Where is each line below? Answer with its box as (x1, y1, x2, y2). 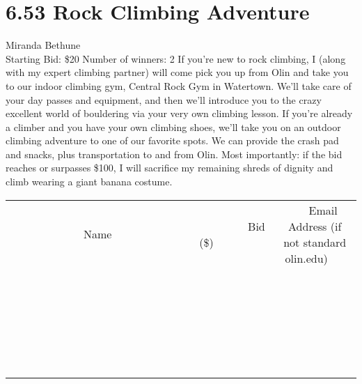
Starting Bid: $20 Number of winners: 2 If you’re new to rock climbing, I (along (6, 51, 346, 66)
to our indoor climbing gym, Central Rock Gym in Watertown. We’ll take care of (6, 78, 352, 93)
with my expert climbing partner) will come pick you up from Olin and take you (6, 65, 349, 79)
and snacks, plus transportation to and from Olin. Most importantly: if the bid (6, 146, 343, 161)
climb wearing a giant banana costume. (6, 174, 173, 189)
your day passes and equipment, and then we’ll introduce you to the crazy (6, 92, 322, 107)
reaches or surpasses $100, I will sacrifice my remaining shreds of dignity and (6, 160, 333, 175)
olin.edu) (285, 249, 328, 266)
